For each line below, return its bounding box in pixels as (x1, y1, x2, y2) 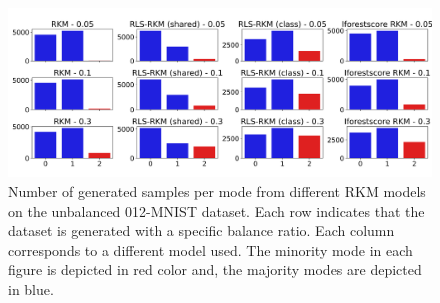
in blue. (8, 278, 54, 299)
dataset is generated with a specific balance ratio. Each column (8, 220, 395, 241)
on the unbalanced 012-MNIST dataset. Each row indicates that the (8, 200, 425, 221)
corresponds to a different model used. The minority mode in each (8, 239, 413, 260)
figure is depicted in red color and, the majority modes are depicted (8, 259, 422, 280)
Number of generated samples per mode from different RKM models (8, 180, 426, 201)
